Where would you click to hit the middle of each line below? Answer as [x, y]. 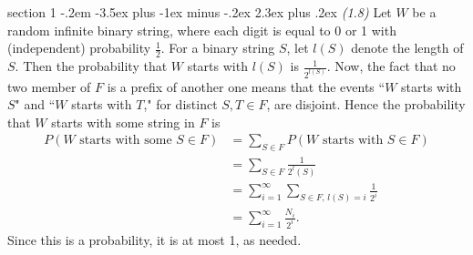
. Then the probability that [91, 66]
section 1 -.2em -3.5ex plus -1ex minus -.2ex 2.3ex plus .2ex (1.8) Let [200, 12]
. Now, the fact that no [391, 66]
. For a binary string [218, 48]
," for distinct [180, 104]
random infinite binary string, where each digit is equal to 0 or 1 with [202, 30]
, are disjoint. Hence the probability [366, 104]
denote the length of [407, 48]
